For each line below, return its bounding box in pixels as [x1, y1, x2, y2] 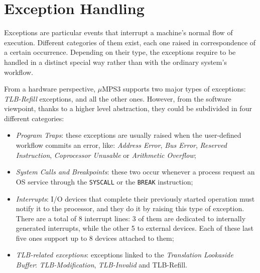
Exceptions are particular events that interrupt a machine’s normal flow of [4, 27, 233, 38]
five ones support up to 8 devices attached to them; [16, 232, 174, 243]
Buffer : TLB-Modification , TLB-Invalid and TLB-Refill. [16, 259, 187, 270]
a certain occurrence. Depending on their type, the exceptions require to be [4, 47, 236, 57]
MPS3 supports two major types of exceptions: [102, 83, 246, 94]
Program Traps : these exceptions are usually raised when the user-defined [16, 130, 241, 140]
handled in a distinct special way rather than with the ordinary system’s [4, 56, 227, 67]
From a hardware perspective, [4, 83, 96, 94]
